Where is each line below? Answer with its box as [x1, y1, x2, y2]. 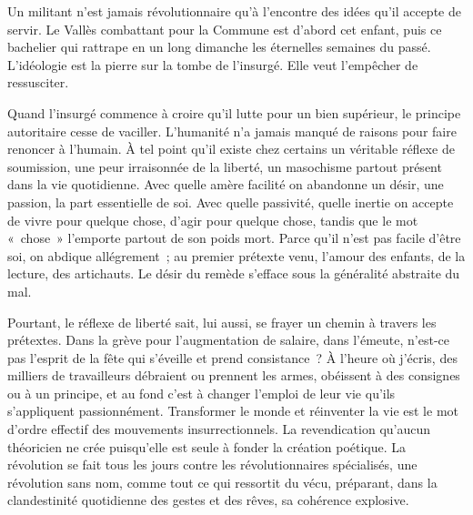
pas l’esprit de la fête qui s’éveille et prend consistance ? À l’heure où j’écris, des [7, 348, 458, 367]
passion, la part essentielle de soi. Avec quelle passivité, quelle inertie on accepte [7, 192, 454, 211]
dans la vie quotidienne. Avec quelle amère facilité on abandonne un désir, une [7, 175, 444, 194]
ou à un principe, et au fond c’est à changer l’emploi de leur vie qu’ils [7, 383, 396, 402]
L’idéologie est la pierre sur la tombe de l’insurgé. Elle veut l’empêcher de [7, 55, 418, 74]
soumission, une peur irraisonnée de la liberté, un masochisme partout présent [7, 157, 442, 176]
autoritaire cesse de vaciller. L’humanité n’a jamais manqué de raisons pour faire [7, 121, 457, 140]
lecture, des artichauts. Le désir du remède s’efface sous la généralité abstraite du [7, 264, 460, 283]
